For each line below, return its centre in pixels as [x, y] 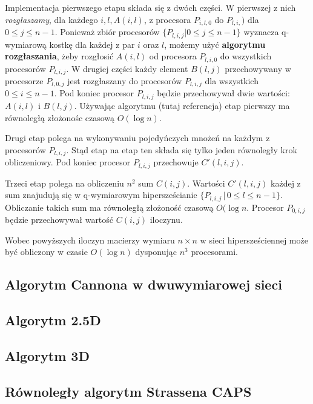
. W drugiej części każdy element [127, 68]
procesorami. [215, 252]
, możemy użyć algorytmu [215, 44]
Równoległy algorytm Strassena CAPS [128, 391]
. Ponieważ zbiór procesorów [107, 32]
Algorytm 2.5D [53, 320]
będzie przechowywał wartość [59, 220]
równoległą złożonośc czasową [60, 117]
